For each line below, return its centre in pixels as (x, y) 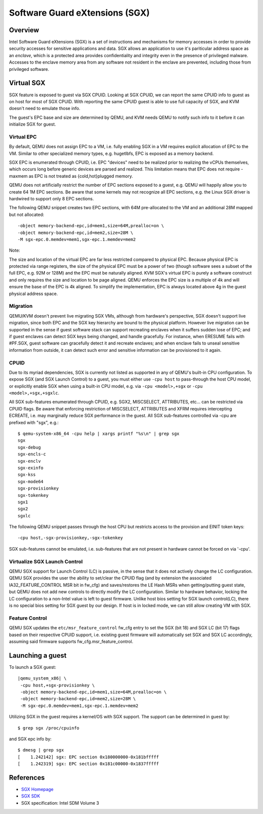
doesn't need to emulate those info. (45, 108)
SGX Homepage (37, 789)
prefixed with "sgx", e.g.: (34, 422)
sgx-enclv (29, 461)
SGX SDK (31, 796)
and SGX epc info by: (30, 739)
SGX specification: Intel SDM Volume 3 (60, 803)
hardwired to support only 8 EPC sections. (51, 198)
